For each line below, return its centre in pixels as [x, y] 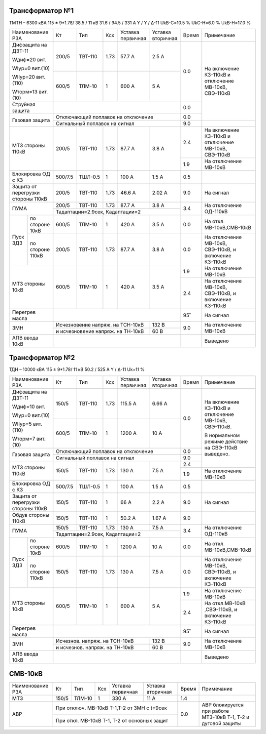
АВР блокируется [223, 705]
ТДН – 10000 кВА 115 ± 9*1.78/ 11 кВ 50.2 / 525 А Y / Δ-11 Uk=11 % [77, 369]
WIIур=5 [22, 424]
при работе [215, 711]
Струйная [24, 104]
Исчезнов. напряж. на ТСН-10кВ [95, 641]
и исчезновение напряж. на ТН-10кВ [100, 331]
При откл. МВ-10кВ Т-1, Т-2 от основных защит [112, 720]
